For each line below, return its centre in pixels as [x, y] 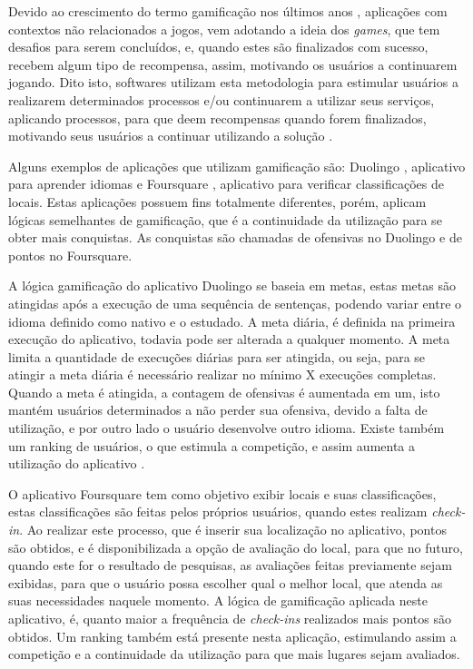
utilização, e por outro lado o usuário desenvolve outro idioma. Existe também [227, 428]
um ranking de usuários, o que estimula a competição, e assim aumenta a [212, 445]
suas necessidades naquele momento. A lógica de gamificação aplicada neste [218, 600]
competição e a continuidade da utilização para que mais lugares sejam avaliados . [234, 654]
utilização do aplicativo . [77, 463]
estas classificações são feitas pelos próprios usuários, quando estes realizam [218, 512]
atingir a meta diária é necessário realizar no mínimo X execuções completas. [222, 374]
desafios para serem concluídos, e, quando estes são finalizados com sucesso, [218, 47]
